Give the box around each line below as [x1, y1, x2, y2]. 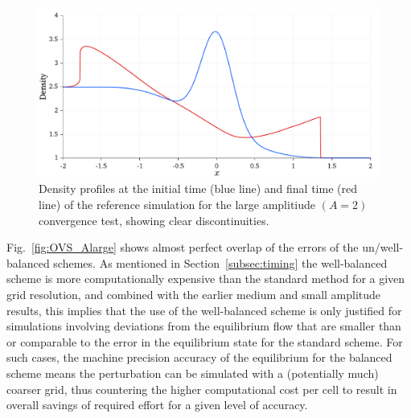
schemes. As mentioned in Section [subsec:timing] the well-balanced [53, 254, 388, 271]
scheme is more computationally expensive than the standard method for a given [6, 270, 405, 287]
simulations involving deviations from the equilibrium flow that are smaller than [6, 318, 401, 334]
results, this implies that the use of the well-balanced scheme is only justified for [6, 301, 402, 318]
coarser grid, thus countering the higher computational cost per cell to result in [6, 380, 397, 397]
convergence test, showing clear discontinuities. [39, 211, 269, 228]
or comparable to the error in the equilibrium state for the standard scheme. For [6, 333, 403, 350]
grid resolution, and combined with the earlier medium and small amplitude [6, 285, 381, 302]
